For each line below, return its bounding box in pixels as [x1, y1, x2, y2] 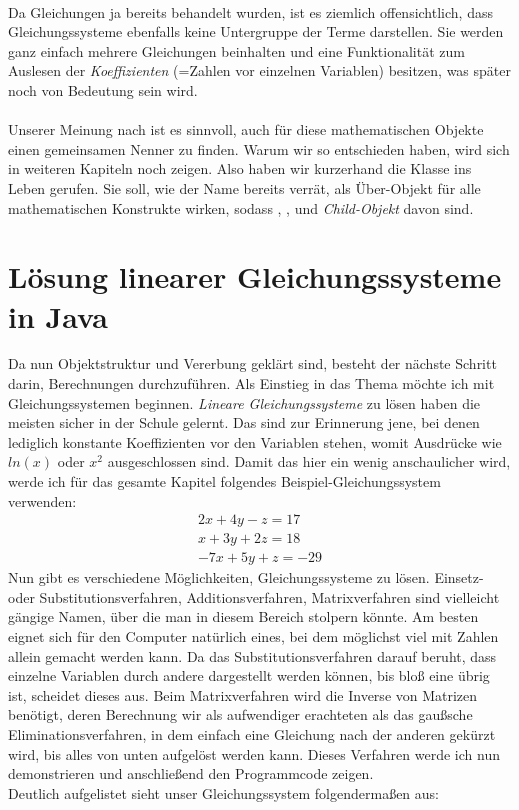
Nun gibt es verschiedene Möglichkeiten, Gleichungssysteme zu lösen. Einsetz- [8, 567, 484, 588]
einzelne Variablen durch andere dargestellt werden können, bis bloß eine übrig [8, 665, 490, 686]
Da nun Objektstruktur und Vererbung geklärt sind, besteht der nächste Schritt [8, 353, 497, 374]
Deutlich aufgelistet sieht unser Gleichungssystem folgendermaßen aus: [8, 782, 440, 803]
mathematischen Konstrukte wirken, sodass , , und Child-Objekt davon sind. [8, 197, 474, 218]
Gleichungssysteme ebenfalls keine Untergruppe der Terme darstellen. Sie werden [8, 21, 504, 42]
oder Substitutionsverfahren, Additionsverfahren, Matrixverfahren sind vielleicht [8, 586, 500, 607]
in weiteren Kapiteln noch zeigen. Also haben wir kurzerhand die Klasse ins [8, 158, 472, 179]
